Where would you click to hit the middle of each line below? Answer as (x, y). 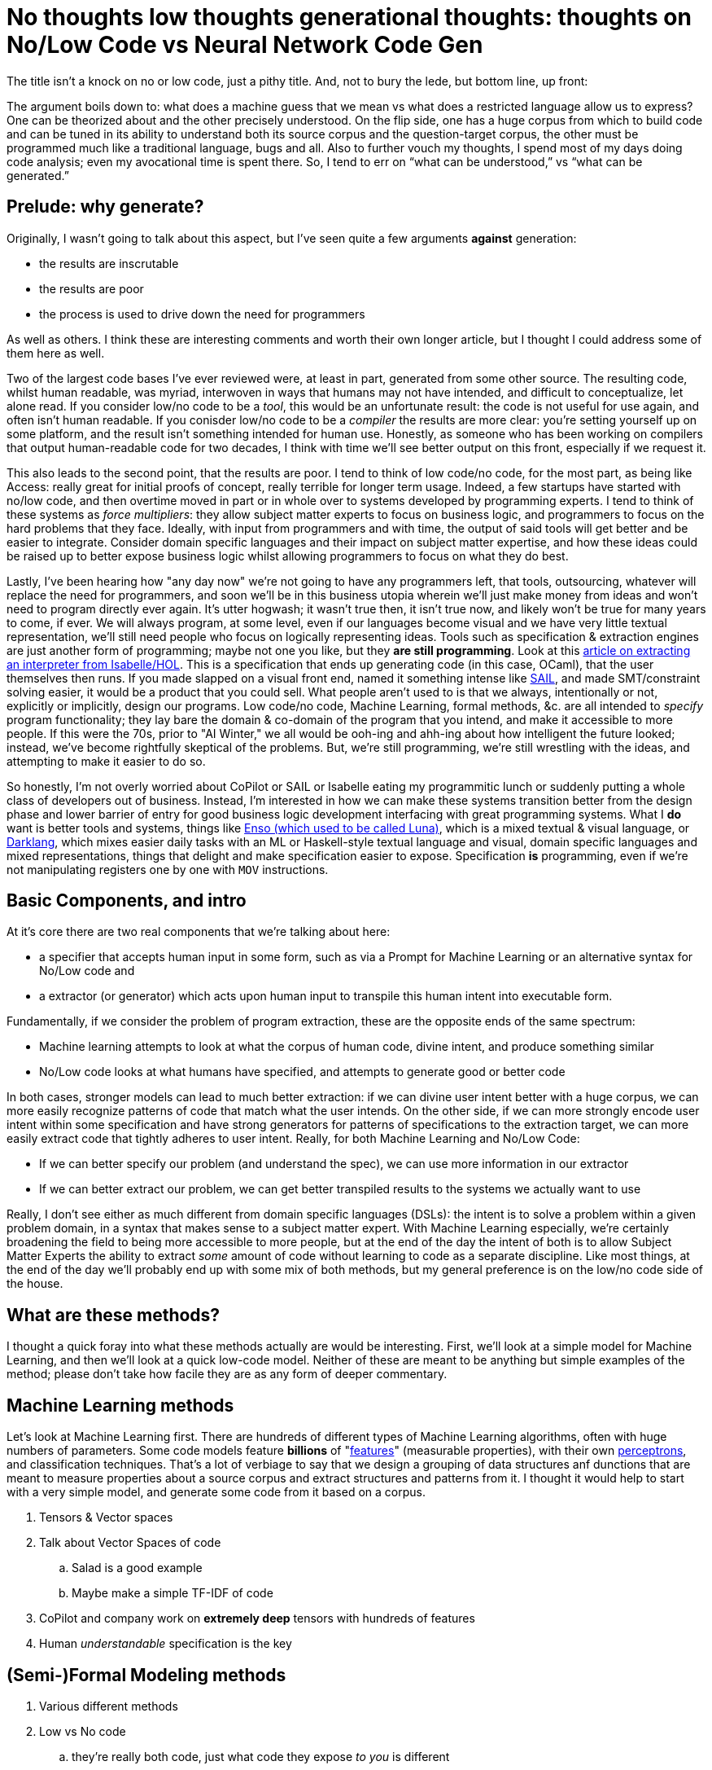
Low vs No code (83, 1731)
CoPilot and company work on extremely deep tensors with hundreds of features (257, 1618)
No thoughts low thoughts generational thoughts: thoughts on (349, 17)
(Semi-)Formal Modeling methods (146, 1675)
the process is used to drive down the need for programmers (202, 314)
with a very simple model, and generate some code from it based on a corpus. (216, 1492)
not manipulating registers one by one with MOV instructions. (168, 869)
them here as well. (56, 353)
